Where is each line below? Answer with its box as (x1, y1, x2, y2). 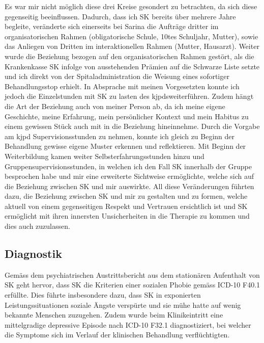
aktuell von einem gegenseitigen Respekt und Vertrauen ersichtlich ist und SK (5, 200, 248, 211)
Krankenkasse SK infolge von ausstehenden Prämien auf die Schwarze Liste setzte (5, 61, 260, 71)
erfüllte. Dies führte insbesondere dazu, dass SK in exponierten (5, 289, 201, 300)
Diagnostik (5, 246, 62, 261)
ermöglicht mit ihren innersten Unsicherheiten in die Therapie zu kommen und (5, 210, 250, 221)
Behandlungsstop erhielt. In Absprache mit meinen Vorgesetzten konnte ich (5, 81, 240, 91)
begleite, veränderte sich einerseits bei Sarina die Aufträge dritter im (5, 21, 219, 32)
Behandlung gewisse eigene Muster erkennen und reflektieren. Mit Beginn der (5, 141, 246, 151)
